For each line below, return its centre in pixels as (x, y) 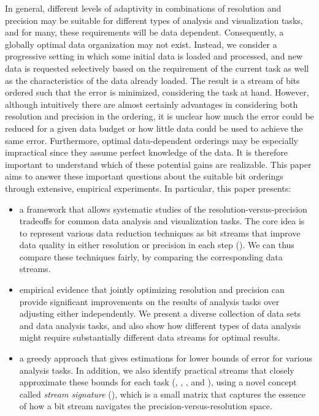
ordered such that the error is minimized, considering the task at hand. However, (157, 92)
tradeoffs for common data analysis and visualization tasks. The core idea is (162, 221)
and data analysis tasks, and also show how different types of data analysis (160, 325)
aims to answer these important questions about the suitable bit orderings (144, 176)
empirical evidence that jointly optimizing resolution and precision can (152, 289)
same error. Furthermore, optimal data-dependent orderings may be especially (152, 140)
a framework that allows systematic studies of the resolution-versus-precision (163, 209)
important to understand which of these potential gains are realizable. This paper (158, 164)
